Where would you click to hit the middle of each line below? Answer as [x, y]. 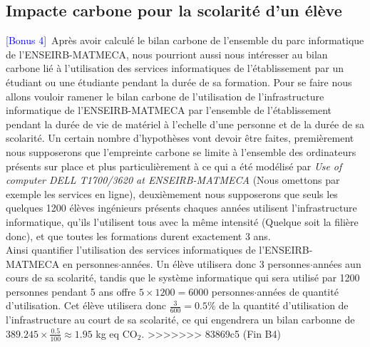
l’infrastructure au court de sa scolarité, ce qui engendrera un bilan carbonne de [180, 320]
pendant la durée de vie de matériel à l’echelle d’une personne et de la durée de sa [185, 124]
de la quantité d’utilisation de [284, 305]
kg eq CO [117, 333]
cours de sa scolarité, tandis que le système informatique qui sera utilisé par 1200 [183, 278]
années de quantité [298, 291]
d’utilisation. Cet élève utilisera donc [86, 305]
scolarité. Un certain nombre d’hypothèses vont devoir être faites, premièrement [180, 138]
